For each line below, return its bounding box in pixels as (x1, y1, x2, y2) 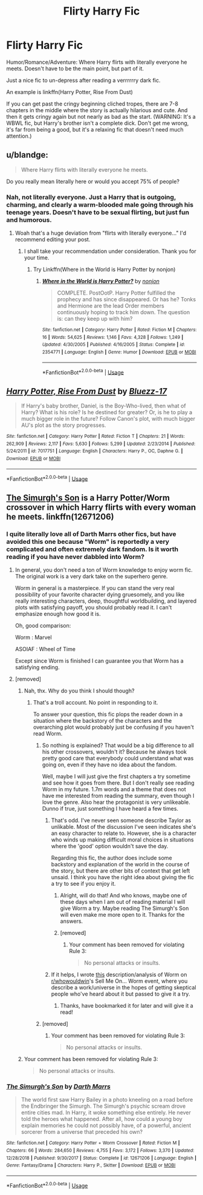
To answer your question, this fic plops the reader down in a (33, 711, 183, 718)
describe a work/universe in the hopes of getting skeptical (51, 984, 196, 991)
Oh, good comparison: (14, 622, 71, 629)
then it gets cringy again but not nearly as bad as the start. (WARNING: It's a (6, 113, 196, 120)
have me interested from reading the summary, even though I (42, 792, 195, 800)
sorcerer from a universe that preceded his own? (21, 1128, 143, 1136)
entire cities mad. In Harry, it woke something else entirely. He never (21, 1109, 192, 1116)
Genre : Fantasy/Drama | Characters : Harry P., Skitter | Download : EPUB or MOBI (6, 1162, 176, 1168)
